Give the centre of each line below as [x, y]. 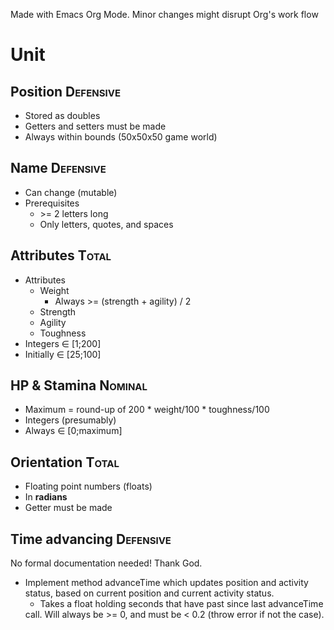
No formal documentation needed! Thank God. [106, 563]
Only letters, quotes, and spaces [106, 224]
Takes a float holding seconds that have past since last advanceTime [181, 604]
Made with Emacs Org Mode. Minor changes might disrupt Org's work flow [164, 14]
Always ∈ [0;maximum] [73, 431]
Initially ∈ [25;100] [63, 354]
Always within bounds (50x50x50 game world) [121, 137]
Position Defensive [66, 91]
